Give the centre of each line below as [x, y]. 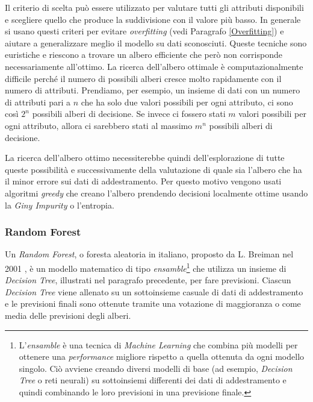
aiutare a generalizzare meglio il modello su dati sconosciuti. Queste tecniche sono [156, 42]
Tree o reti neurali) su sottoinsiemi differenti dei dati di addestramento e [153, 380]
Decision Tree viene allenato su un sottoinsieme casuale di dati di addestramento [154, 291]
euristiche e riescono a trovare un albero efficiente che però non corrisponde [144, 55]
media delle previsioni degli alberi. [68, 315]
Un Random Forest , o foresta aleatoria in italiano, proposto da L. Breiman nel [149, 254]
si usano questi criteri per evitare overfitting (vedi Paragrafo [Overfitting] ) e [144, 31]
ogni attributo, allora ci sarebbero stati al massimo [99, 125]
